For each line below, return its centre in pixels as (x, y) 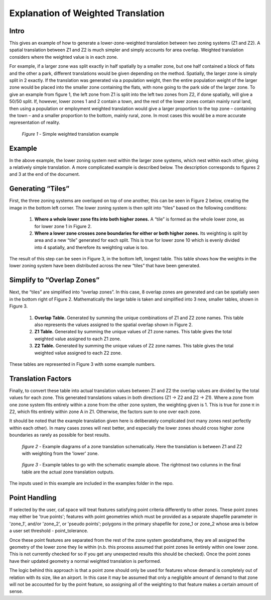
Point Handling (33, 497)
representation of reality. (35, 123)
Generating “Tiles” (39, 189)
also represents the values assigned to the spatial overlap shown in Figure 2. (114, 325)
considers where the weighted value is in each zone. (64, 57)
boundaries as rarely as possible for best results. (60, 435)
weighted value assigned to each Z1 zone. (78, 339)
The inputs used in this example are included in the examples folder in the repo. (92, 483)
